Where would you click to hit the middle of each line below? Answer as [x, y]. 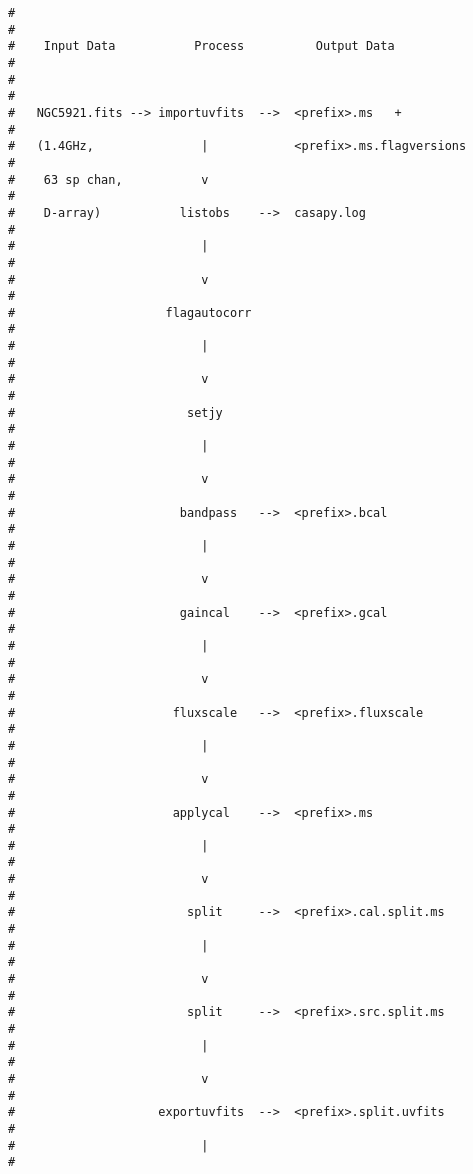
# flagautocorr [130, 312]
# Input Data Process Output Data [201, 46]
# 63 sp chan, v [108, 179]
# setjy [115, 412]
